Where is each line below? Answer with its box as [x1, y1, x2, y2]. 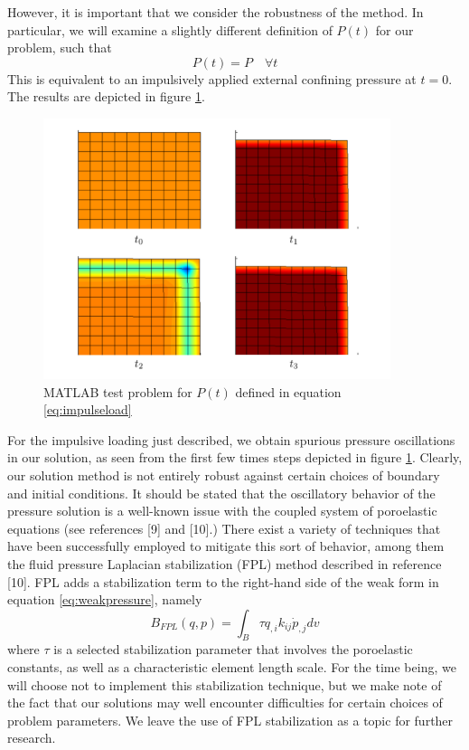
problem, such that [7, 38, 112, 57]
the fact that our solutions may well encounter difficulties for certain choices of [7, 693, 443, 712]
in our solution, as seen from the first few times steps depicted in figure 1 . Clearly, [7, 448, 463, 467]
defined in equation [235, 382, 342, 401]
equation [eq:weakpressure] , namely [7, 590, 202, 609]
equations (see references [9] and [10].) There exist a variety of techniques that [7, 518, 441, 537]
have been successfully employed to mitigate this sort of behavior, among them [7, 536, 445, 555]
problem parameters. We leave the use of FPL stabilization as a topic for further [7, 710, 454, 729]
